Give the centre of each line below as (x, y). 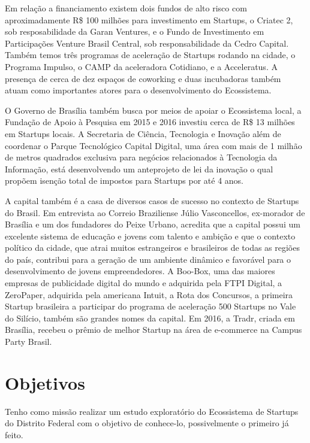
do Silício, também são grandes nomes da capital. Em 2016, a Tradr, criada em (150, 318)
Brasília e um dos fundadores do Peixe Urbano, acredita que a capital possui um (153, 224)
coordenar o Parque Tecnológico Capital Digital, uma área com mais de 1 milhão (154, 145)
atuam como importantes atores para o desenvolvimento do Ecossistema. (138, 90)
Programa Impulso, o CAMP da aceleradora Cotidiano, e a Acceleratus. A (141, 66)
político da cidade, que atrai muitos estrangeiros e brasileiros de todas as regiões (152, 248)
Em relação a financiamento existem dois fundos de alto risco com (126, 8)
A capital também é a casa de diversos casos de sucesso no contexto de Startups (152, 200)
